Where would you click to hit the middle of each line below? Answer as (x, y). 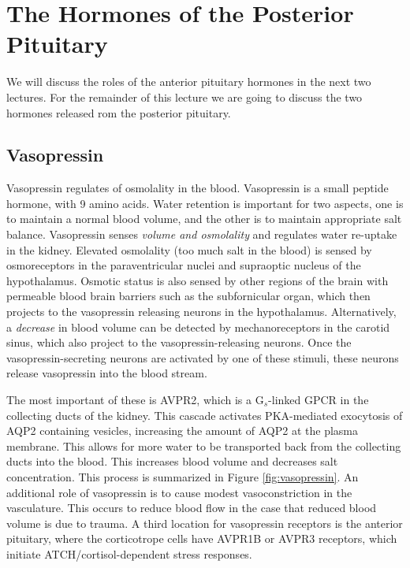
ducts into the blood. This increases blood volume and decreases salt (172, 461)
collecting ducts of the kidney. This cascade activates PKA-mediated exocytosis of (205, 415)
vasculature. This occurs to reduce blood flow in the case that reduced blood (192, 508)
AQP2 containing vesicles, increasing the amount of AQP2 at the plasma (182, 431)
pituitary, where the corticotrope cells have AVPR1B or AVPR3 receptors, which (202, 538)
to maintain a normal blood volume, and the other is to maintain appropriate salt (204, 219)
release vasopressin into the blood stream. (107, 373)
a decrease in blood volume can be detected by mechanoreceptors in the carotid (198, 327)
